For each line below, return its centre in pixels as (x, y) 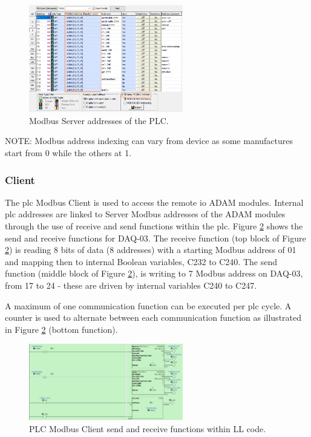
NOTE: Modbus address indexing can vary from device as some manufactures (149, 141)
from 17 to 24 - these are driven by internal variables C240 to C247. (131, 285)
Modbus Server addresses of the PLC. (99, 120)
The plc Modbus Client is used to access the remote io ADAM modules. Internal (154, 202)
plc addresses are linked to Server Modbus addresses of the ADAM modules (145, 214)
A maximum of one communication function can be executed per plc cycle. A (148, 305)
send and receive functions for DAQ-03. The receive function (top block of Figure (155, 238)
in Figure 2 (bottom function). (61, 329)
